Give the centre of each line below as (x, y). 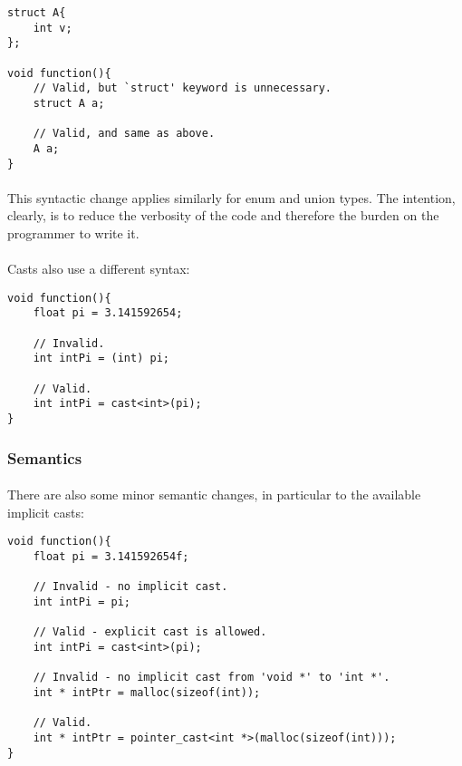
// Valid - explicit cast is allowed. (150, 632)
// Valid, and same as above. (124, 134)
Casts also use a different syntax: (99, 269)
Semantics (45, 457)
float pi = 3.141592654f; (111, 556)
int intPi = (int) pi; (101, 359)
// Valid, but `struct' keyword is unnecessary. (182, 88)
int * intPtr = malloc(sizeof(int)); (147, 692)
